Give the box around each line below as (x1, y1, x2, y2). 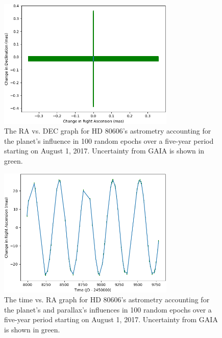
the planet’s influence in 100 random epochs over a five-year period (4, 135, 214, 146)
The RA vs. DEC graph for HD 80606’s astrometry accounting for (4, 125, 211, 136)
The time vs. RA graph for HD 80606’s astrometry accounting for (4, 294, 210, 305)
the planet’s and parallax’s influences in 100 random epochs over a (4, 304, 212, 315)
